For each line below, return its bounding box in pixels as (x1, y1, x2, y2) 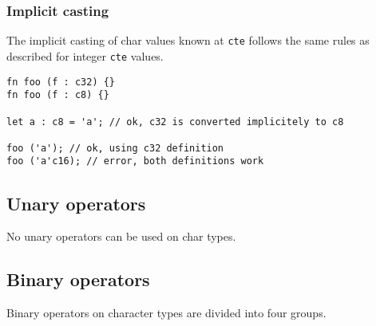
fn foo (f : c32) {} (6, 76, 116, 88)
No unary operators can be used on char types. (6, 228, 236, 245)
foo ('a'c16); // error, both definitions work (6, 155, 264, 167)
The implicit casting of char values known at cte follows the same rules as (6, 32, 370, 49)
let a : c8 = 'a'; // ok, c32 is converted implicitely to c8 (6, 116, 344, 128)
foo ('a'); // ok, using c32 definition (6, 142, 224, 154)
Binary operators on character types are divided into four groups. (6, 304, 327, 321)
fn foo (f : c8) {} (6, 89, 109, 101)
